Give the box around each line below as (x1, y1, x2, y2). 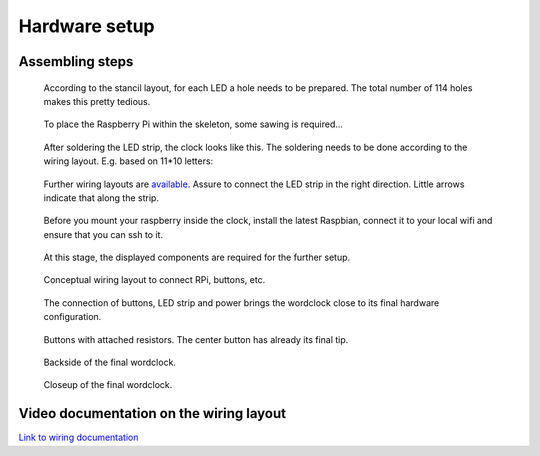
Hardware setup (18, 15, 155, 37)
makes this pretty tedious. (43, 95, 151, 107)
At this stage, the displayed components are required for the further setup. (43, 251, 351, 264)
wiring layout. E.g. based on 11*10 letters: (43, 155, 214, 167)
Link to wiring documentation (18, 431, 139, 444)
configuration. (43, 311, 102, 323)
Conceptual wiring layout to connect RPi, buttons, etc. (43, 274, 266, 286)
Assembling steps (18, 53, 134, 70)
